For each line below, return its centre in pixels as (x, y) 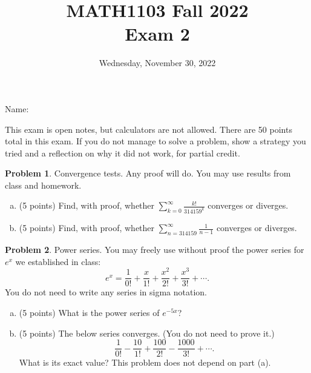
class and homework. (43, 185)
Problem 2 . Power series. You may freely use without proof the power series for (155, 250)
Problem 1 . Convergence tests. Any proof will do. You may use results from (148, 173)
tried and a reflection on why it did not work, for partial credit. (123, 153)
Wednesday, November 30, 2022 (157, 63)
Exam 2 (157, 34)
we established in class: (58, 261)
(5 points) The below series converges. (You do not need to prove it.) (147, 333)
